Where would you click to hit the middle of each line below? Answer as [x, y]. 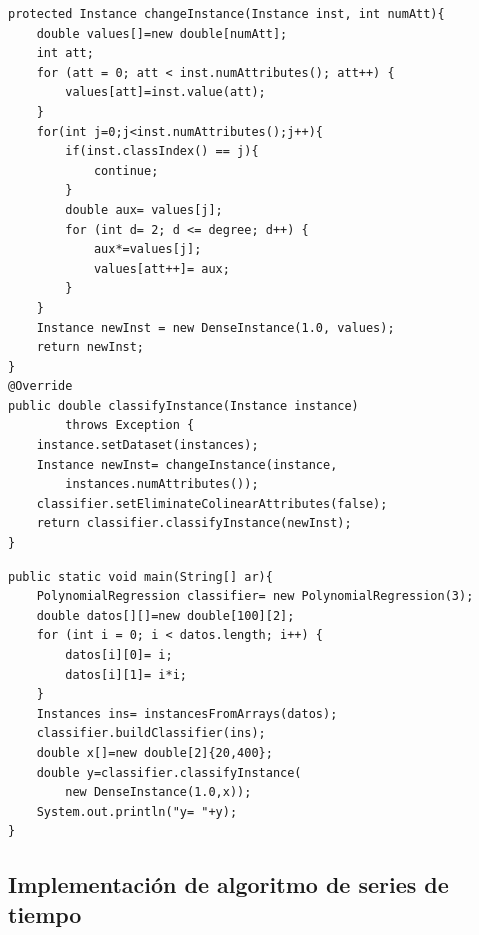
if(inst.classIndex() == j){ [162, 151]
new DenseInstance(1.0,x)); [158, 792]
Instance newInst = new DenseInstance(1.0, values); [215, 327]
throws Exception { [130, 425]
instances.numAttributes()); [162, 484]
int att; [65, 53]
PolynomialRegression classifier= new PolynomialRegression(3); [255, 596]
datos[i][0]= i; [119, 655]
